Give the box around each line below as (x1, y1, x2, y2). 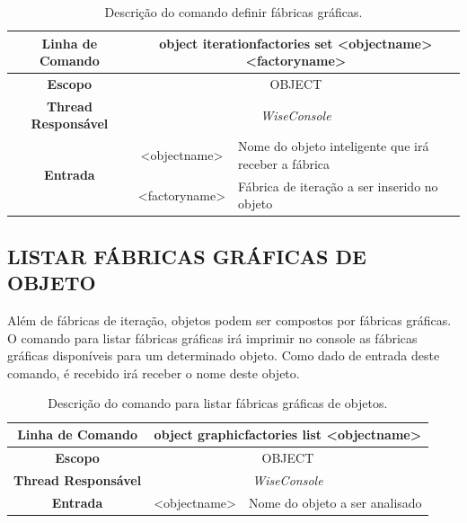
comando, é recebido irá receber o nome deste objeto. (7, 363, 300, 382)
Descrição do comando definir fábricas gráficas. (104, 3, 363, 21)
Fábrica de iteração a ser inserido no (238, 176, 438, 195)
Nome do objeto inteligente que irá (238, 137, 429, 155)
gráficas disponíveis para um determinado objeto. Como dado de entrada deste (7, 346, 440, 365)
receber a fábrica (238, 154, 330, 173)
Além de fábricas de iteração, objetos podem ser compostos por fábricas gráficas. (7, 311, 452, 330)
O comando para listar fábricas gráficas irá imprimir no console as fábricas (7, 328, 418, 347)
